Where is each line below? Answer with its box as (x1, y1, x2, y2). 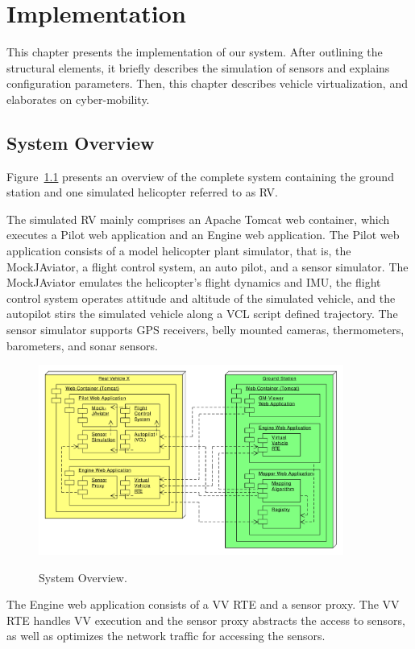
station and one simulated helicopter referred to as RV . (6, 184, 278, 200)
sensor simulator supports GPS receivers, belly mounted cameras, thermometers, (6, 321, 405, 338)
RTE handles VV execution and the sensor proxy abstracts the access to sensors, (6, 611, 405, 628)
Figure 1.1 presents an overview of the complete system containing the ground (6, 167, 394, 184)
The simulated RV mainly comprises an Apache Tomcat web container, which (6, 210, 390, 227)
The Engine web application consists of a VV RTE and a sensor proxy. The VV (6, 596, 400, 613)
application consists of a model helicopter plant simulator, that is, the (6, 242, 351, 259)
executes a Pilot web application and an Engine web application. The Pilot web (6, 226, 400, 243)
